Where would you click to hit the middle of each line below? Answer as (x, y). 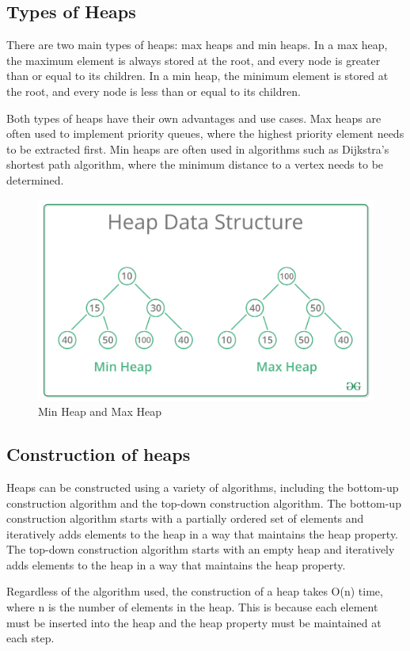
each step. (30, 638)
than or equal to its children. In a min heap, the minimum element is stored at (197, 76)
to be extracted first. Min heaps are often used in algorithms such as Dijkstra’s (198, 148)
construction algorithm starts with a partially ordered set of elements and (185, 518)
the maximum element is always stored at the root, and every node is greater (194, 60)
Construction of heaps (99, 454)
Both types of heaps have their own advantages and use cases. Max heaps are (194, 118)
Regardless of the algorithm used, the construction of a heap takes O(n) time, (195, 591)
